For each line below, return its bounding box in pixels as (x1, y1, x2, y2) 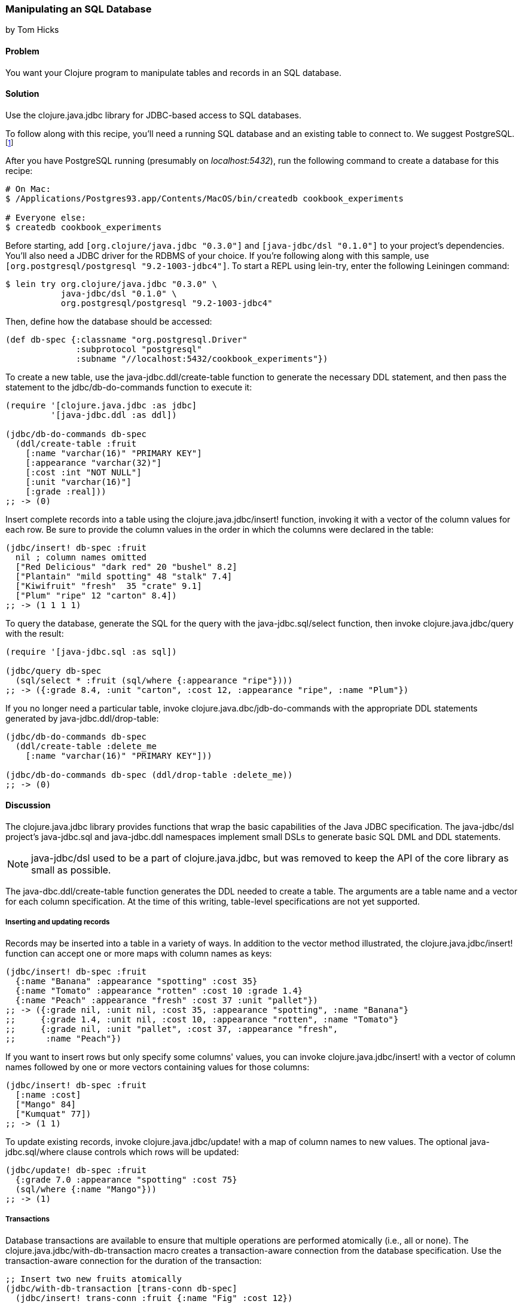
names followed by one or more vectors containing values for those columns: (5, 1061, 310, 1072)
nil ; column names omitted (15, 552, 147, 562)
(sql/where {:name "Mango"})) (15, 1184, 157, 1194)
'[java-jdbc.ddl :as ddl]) (50, 410, 177, 420)
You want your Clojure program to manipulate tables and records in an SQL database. (5, 67, 342, 78)
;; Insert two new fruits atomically (5, 1274, 182, 1284)
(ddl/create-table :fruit (15, 438, 137, 448)
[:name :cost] (15, 1089, 81, 1100)
